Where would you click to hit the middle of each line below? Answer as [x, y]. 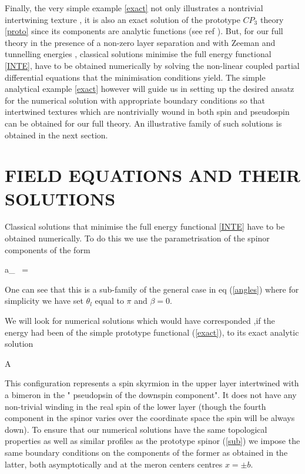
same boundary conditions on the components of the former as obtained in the [146, 452]
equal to [109, 301]
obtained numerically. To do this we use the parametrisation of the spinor [137, 238]
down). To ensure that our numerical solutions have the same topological [136, 429]
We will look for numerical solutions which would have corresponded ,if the [140, 320]
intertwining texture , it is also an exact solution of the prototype [123, 19]
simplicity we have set [44, 301]
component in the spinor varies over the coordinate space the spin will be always [150, 418]
